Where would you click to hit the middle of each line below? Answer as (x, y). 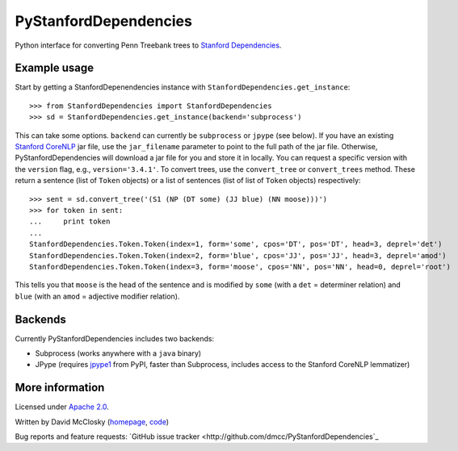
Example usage (55, 68)
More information (60, 388)
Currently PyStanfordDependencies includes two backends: (114, 338)
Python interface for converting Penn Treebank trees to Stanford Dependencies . (148, 45)
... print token (70, 221)
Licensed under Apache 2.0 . (62, 407)
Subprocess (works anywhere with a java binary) (118, 353)
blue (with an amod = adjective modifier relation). (97, 296)
